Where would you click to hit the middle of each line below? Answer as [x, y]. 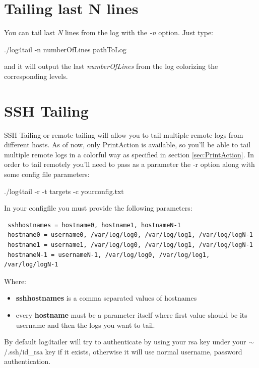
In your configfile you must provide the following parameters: [98, 208]
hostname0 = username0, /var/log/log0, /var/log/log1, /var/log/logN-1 [130, 235]
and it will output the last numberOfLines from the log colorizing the [111, 66]
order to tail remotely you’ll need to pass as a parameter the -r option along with [129, 164]
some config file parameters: [47, 174]
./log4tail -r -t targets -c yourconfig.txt [64, 191]
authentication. [27, 361]
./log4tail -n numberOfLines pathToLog [65, 49]
